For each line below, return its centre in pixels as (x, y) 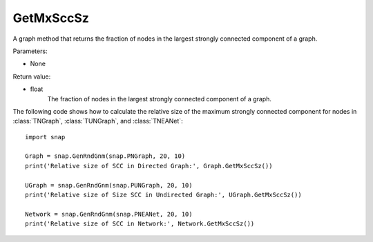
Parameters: (30, 51)
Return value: (32, 77)
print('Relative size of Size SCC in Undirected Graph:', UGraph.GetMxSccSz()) (163, 195)
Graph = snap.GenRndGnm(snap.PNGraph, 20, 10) (105, 156)
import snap (45, 137)
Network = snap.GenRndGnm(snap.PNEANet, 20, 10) (109, 214)
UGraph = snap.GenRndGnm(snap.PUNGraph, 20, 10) (109, 185)
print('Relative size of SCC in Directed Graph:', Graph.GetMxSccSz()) (149, 166)
